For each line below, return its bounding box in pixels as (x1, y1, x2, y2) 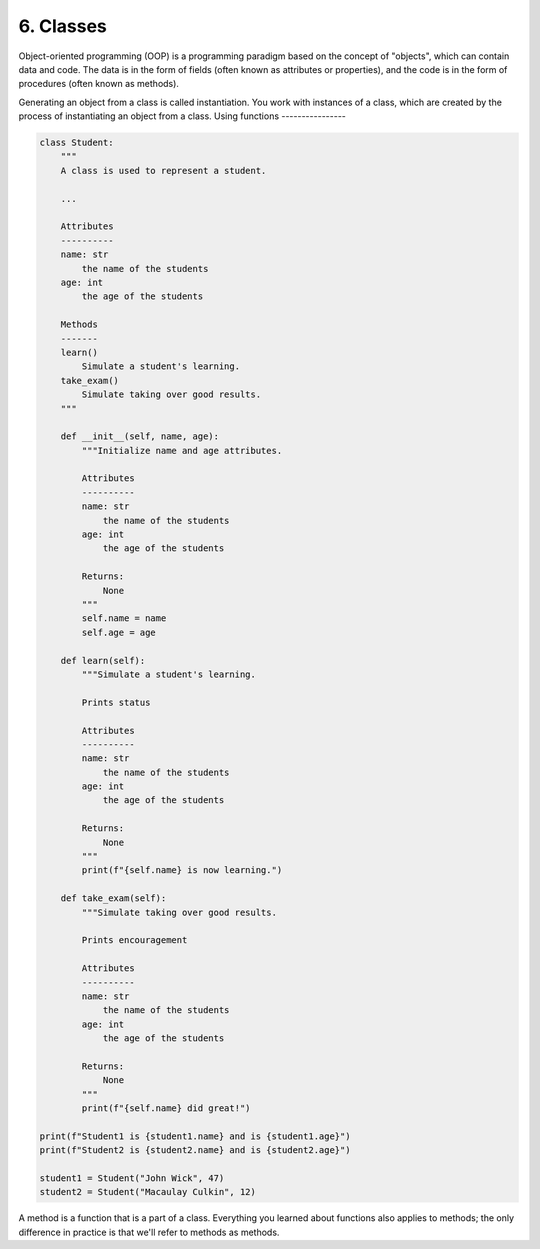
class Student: (39, 137, 114, 149)
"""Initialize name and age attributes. (81, 445, 283, 456)
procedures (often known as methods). (18, 78, 180, 90)
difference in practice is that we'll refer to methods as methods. (18, 1226, 280, 1238)
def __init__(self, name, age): (60, 431, 220, 442)
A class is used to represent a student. (60, 165, 267, 176)
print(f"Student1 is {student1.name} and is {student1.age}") (39, 1130, 351, 1142)
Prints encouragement (81, 935, 188, 946)
